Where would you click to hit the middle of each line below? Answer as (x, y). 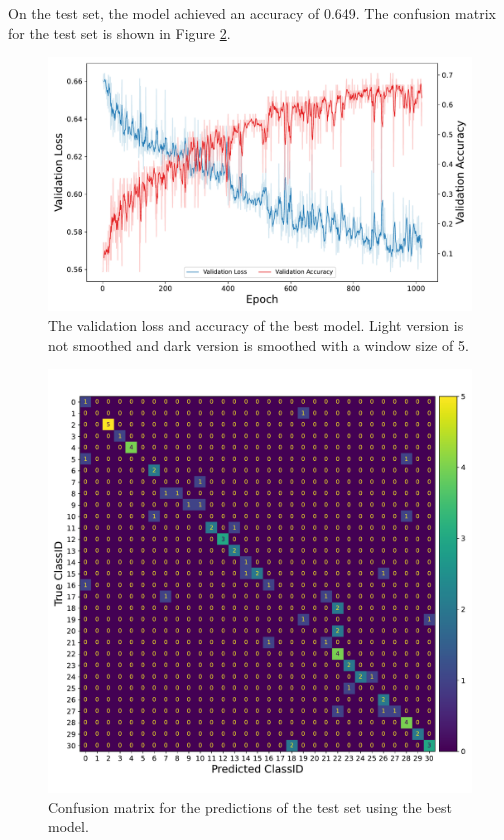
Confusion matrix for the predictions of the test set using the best (250, 806)
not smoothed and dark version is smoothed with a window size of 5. (258, 344)
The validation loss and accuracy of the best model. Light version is (256, 325)
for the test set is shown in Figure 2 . (119, 32)
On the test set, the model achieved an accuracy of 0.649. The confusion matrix (252, 13)
